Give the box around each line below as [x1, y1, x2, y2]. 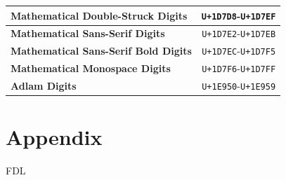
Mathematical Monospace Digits [11, 61, 171, 76]
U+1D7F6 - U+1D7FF [202, 61, 276, 76]
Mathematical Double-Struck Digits [11, 8, 188, 22]
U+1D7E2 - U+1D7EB [202, 26, 276, 41]
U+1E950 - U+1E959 [202, 78, 276, 93]
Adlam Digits [11, 78, 77, 93]
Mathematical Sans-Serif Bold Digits [11, 43, 192, 58]
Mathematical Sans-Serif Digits [11, 26, 165, 41]
